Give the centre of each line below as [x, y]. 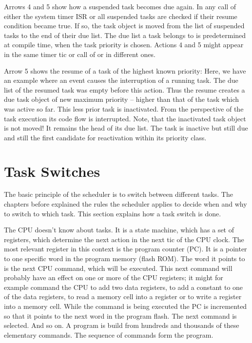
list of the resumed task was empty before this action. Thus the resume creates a [125, 89]
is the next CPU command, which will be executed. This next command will [118, 268]
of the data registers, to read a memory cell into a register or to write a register [123, 296]
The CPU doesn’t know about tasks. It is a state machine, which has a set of [119, 230]
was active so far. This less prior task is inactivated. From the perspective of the [124, 108]
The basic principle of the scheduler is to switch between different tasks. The [118, 194]
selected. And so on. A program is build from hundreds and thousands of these [122, 325]
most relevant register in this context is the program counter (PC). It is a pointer [126, 249]
